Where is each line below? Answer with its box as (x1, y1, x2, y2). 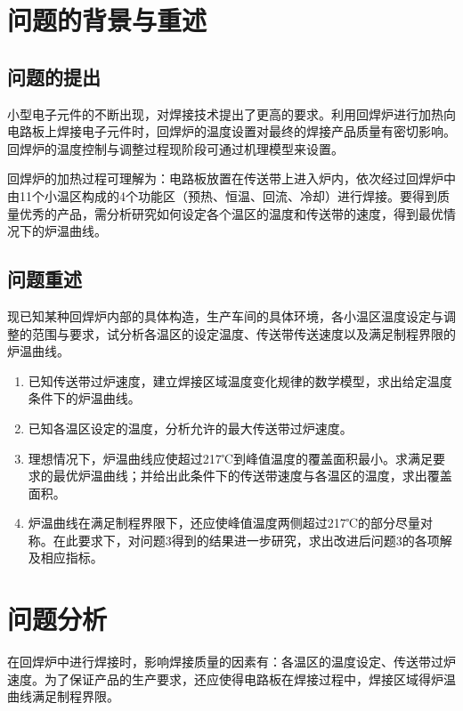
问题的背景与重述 (7, 2, 207, 38)
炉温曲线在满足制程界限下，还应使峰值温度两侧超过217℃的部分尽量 (28, 513, 421, 532)
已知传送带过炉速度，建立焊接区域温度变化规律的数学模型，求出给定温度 (28, 371, 452, 390)
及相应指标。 (28, 548, 103, 567)
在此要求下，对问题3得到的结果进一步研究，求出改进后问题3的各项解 (53, 530, 452, 549)
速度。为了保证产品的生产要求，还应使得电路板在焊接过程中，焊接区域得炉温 (7, 669, 456, 688)
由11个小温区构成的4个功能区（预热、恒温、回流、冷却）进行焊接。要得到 (7, 186, 437, 205)
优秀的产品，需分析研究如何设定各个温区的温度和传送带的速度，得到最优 (19, 204, 443, 222)
